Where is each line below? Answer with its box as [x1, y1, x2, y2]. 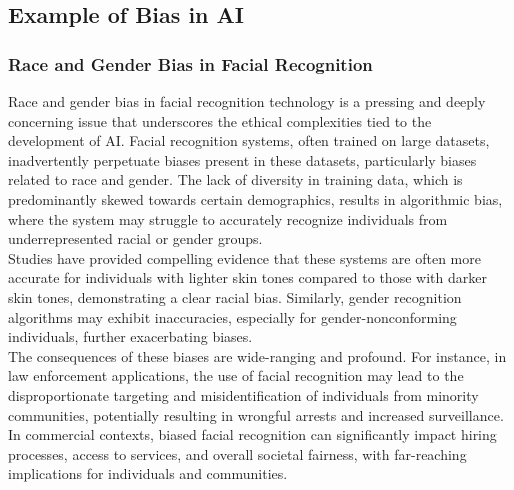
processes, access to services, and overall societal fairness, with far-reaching [8, 443, 467, 464]
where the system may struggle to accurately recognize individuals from [8, 208, 448, 229]
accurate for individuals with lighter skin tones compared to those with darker [8, 267, 487, 288]
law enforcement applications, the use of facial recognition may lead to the [8, 365, 464, 386]
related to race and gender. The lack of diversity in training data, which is [8, 169, 463, 190]
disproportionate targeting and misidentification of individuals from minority [8, 384, 479, 405]
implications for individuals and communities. [8, 463, 288, 484]
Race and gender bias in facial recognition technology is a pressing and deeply [8, 91, 486, 111]
